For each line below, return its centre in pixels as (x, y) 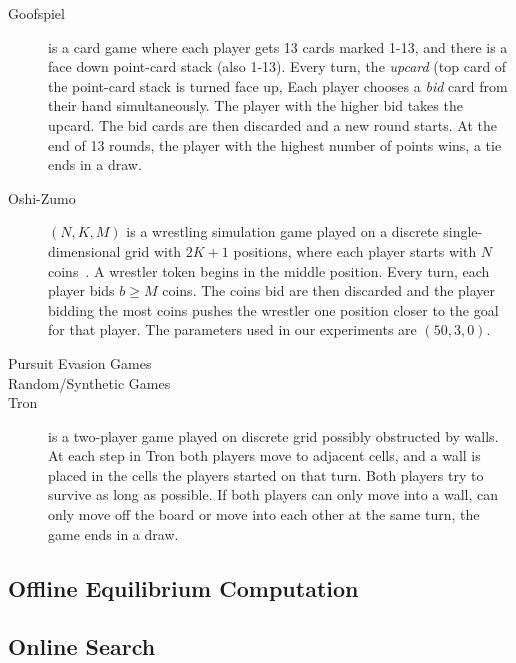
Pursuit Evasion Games (80, 362)
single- (463, 231)
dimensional (84, 250)
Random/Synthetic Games (89, 382)
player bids (81, 290)
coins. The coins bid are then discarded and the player (329, 290)
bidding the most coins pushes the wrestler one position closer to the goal (273, 309)
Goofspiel (36, 13)
